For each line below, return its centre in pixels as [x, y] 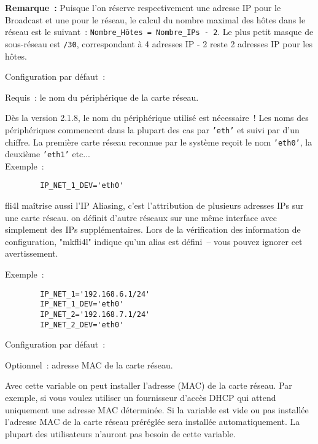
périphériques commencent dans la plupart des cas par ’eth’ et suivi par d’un [152, 129]
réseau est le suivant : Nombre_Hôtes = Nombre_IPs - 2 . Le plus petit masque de [159, 32]
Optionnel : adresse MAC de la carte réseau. [89, 364]
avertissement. [32, 253]
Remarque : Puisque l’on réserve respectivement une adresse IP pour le [143, 7]
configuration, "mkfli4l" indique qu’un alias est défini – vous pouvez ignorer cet [154, 241]
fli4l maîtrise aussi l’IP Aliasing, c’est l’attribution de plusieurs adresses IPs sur [154, 205]
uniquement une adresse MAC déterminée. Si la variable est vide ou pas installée [157, 409]
